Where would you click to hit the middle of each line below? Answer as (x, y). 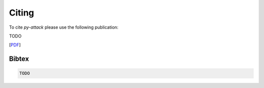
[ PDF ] (15, 45)
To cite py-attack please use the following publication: (64, 27)
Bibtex (19, 59)
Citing (22, 13)
